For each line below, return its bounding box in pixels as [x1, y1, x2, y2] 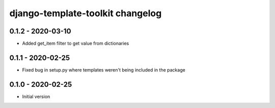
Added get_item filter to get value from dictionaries [22, 41, 129, 47]
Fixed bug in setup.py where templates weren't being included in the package [22, 66, 185, 73]
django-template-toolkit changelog [9, 8, 162, 19]
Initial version [22, 93, 50, 99]
